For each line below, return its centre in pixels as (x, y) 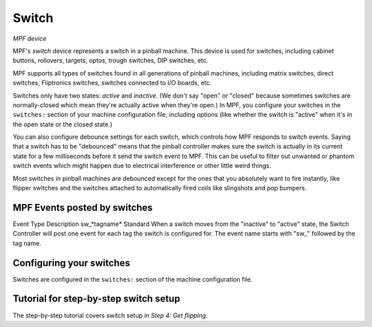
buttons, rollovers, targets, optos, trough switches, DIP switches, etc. (111, 60)
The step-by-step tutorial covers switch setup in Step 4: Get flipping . (110, 315)
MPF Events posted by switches (83, 207)
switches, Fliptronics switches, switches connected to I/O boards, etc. (112, 83)
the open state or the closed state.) (63, 124)
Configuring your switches (71, 263)
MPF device (30, 38)
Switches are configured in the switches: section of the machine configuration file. (133, 279)
